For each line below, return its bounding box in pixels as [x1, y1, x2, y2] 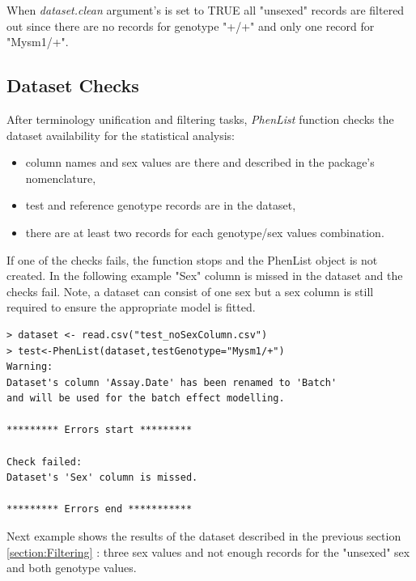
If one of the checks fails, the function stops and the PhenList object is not [6, 251, 378, 268]
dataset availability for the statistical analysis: [6, 126, 235, 143]
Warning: [6, 361, 53, 373]
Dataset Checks [6, 73, 139, 98]
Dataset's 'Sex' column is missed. [6, 472, 198, 484]
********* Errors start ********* [6, 424, 193, 436]
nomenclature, [25, 169, 96, 186]
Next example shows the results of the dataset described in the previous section [6, 528, 401, 545]
